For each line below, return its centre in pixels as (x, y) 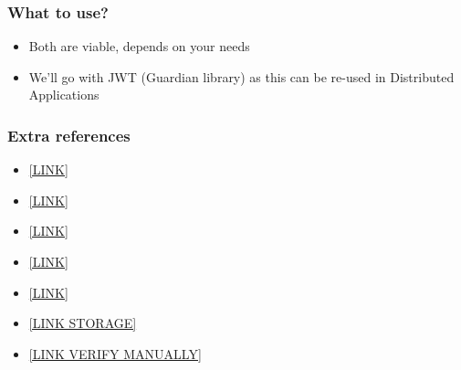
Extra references (69, 135)
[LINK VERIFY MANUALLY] (115, 353)
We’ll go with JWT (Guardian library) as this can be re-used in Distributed (241, 76)
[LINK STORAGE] (83, 323)
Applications (64, 95)
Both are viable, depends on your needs (139, 46)
